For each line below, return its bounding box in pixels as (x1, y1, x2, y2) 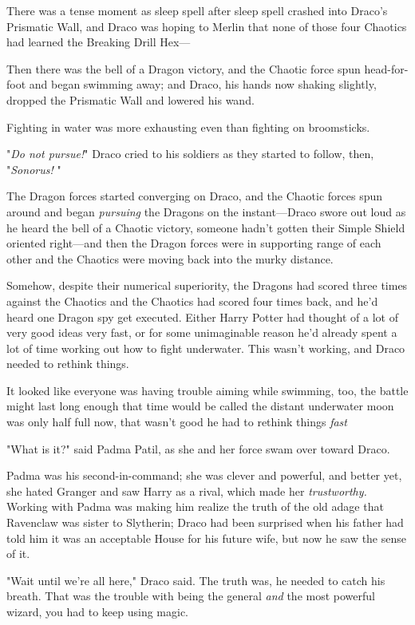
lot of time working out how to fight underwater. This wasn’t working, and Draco (6, 339, 405, 356)
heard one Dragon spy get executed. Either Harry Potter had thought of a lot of (6, 308, 398, 325)
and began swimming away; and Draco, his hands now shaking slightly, (29, 76, 377, 93)
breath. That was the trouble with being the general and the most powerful (6, 587, 375, 604)
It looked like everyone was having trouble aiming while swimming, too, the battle (6, 382, 409, 398)
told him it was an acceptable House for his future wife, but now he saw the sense (6, 529, 406, 546)
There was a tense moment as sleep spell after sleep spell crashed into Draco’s (6, 2, 388, 18)
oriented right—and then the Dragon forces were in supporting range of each (6, 235, 381, 251)
